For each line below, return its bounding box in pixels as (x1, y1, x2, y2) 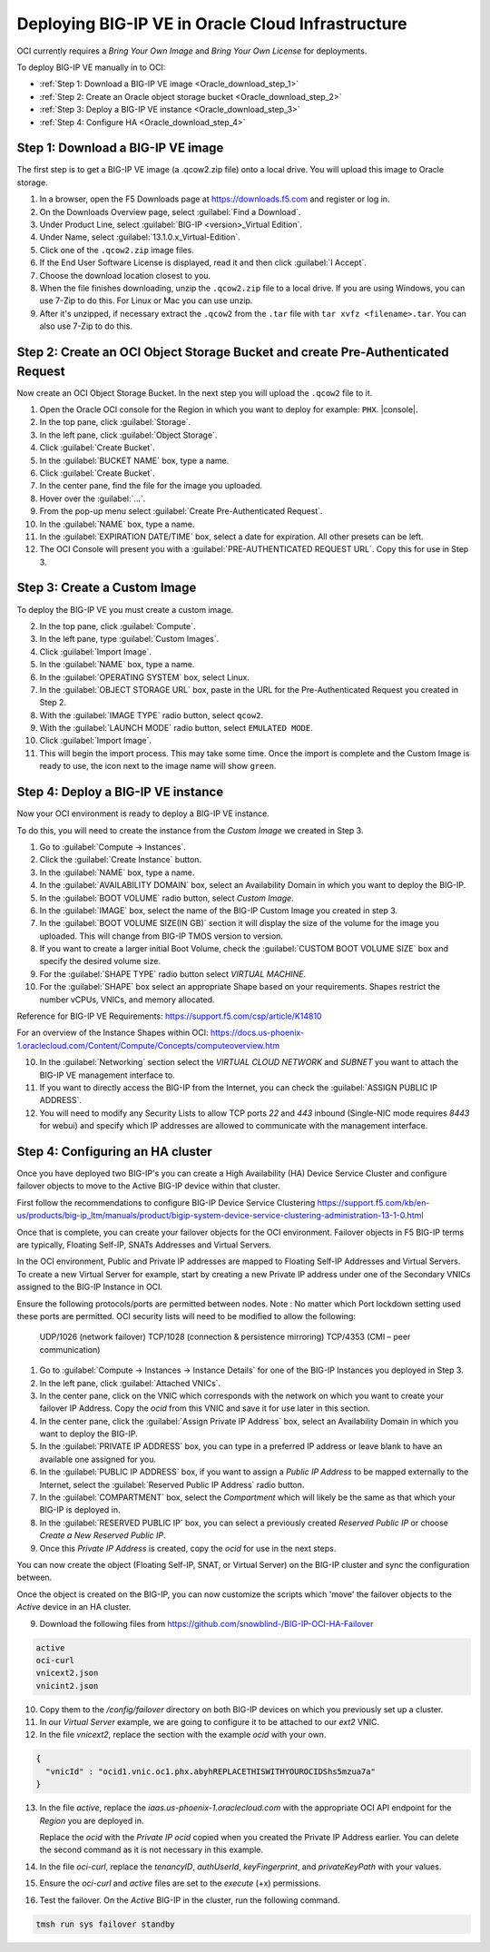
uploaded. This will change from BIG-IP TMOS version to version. (39, 931, 283, 941)
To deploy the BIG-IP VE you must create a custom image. (16, 604, 234, 615)
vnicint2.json (35, 1681, 99, 1691)
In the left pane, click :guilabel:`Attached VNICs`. (39, 1377, 221, 1388)
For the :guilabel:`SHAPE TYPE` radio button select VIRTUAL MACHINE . (39, 968, 307, 980)
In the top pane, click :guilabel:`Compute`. (39, 620, 196, 631)
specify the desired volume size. (39, 956, 162, 967)
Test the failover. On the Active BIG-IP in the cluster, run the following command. (39, 1894, 340, 1906)
